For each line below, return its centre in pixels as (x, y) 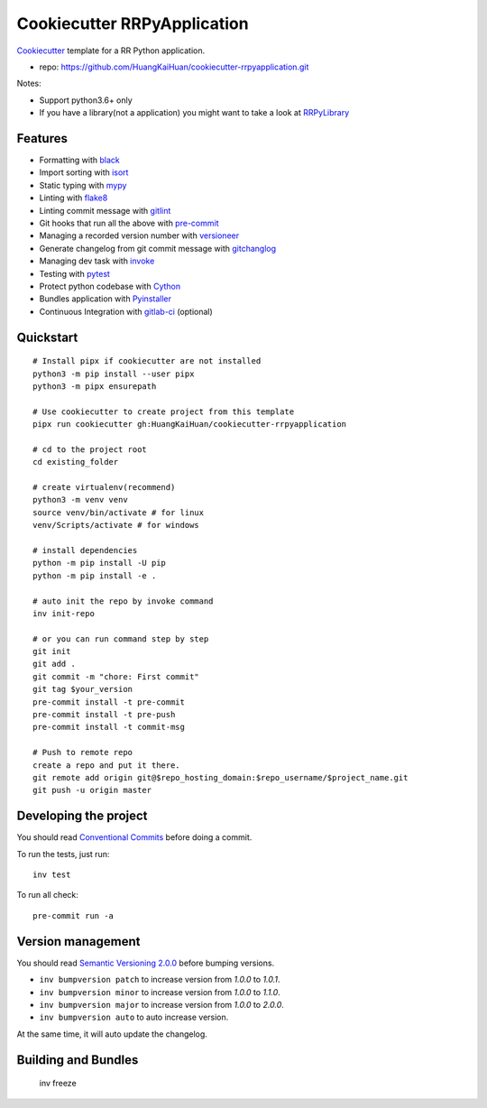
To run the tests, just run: (63, 854)
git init (52, 651)
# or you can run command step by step (121, 639)
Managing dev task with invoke (97, 261)
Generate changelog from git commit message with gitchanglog (158, 248)
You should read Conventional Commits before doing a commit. (134, 837)
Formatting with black (80, 160)
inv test (52, 875)
